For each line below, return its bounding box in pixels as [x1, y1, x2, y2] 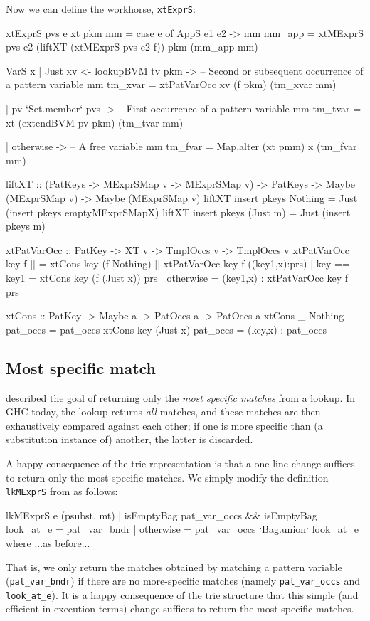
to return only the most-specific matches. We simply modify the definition [6, 469, 329, 484]
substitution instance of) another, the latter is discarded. [6, 432, 253, 447]
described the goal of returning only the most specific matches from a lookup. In [6, 390, 355, 405]
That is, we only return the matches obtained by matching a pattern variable [6, 559, 342, 574]
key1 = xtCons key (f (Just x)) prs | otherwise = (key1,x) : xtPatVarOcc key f [6, 270, 349, 285]
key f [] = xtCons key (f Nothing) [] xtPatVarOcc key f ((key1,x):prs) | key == [6, 256, 350, 271]
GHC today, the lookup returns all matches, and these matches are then [6, 404, 321, 419]
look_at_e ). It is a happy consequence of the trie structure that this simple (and [6, 587, 359, 602]
